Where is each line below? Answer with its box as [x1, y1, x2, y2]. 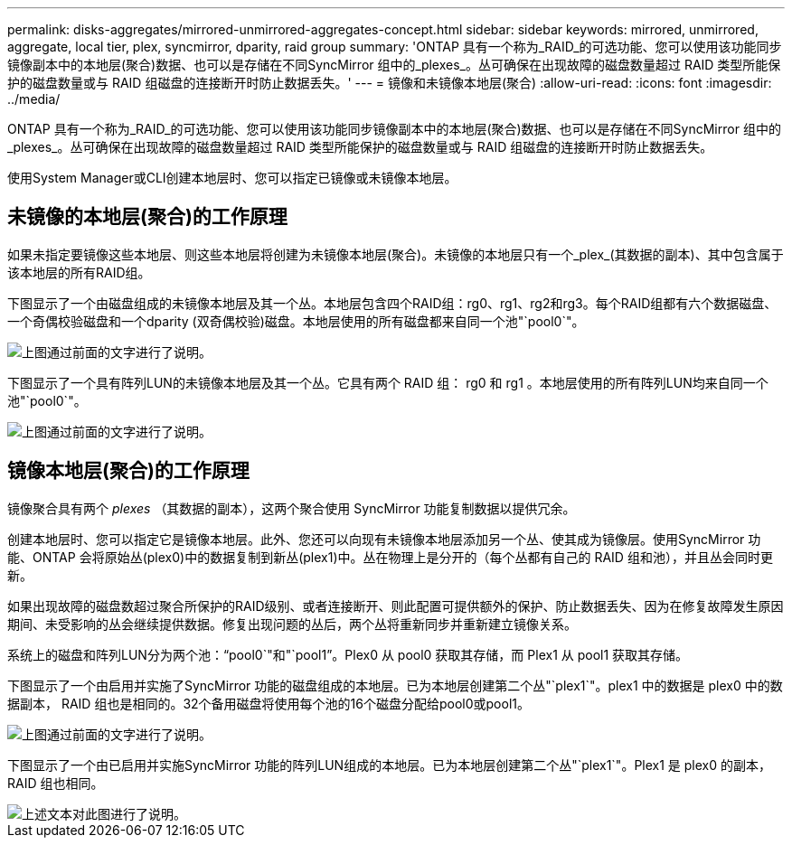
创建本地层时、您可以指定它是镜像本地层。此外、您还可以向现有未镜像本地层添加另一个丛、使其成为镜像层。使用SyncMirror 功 [7, 530, 761, 547]
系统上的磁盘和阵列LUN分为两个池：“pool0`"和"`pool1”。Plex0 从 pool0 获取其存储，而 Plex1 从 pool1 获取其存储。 [7, 646, 689, 662]
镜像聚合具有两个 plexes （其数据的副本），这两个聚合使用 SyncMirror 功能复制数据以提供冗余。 [7, 500, 576, 516]
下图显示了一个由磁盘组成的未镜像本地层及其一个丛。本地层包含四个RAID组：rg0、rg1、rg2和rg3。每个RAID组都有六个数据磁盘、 [7, 295, 778, 311]
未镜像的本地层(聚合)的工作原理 [7, 205, 288, 229]
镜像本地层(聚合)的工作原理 [7, 459, 250, 483]
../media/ [7, 91, 61, 107]
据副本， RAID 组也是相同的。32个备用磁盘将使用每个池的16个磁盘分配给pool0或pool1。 [7, 695, 530, 711]
